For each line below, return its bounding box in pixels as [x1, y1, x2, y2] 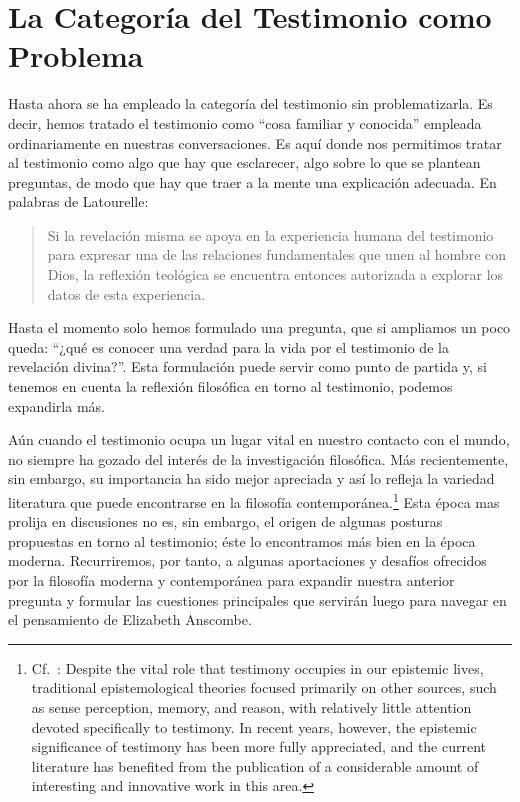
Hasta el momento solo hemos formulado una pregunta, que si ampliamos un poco [8, 317, 511, 338]
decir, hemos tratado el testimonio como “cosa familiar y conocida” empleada [8, 112, 482, 133]
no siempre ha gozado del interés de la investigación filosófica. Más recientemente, [8, 448, 509, 469]
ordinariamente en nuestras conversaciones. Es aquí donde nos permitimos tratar [8, 132, 502, 153]
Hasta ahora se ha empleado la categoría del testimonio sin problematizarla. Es [8, 93, 493, 114]
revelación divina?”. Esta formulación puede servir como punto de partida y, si [8, 356, 487, 377]
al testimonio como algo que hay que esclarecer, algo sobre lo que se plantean [8, 152, 481, 173]
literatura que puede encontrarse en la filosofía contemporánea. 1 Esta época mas [8, 489, 500, 512]
